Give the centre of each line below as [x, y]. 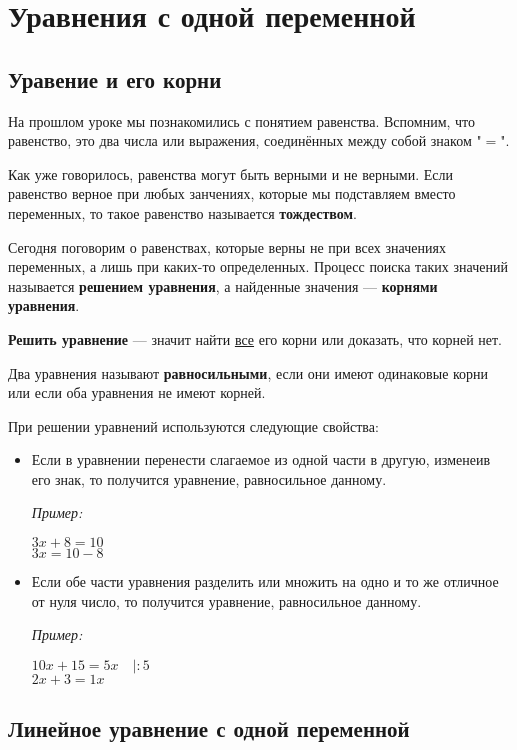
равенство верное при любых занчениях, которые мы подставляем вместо [232, 193]
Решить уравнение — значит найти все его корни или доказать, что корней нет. [255, 338]
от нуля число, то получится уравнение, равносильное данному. [226, 600]
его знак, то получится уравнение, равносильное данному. [209, 478]
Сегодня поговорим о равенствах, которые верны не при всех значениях [227, 246]
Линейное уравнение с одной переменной [209, 728]
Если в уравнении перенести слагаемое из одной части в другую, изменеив [261, 459]
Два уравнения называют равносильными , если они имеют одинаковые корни [248, 372]
